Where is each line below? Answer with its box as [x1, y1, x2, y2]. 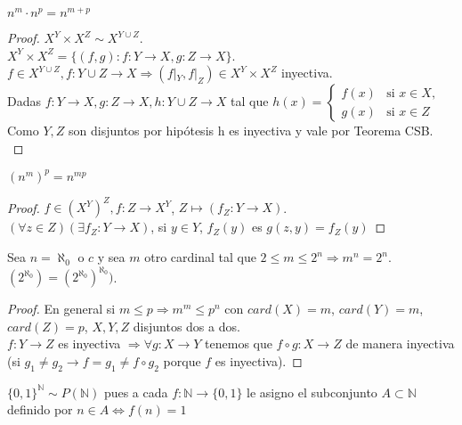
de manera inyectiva [345, 334, 455, 353]
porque [163, 351, 201, 370]
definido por [7, 400, 73, 419]
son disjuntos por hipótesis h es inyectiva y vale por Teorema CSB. [69, 121, 434, 140]
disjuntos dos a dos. [133, 316, 240, 335]
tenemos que [205, 334, 272, 353]
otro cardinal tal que [144, 248, 256, 266]
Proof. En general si [7, 299, 116, 318]
